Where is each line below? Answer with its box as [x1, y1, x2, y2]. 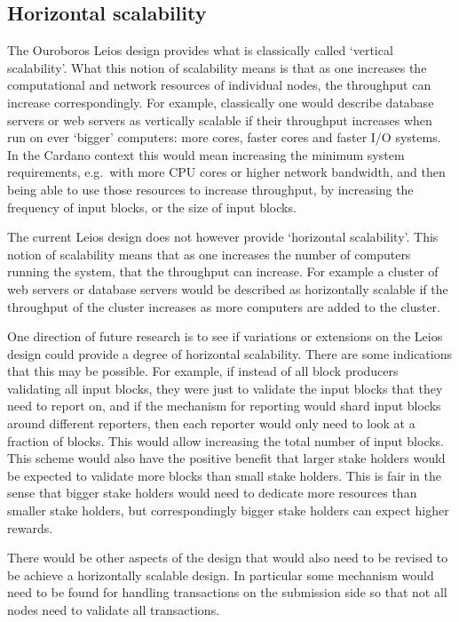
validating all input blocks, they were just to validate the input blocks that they [7, 379, 443, 397]
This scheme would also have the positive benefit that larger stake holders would [7, 449, 446, 467]
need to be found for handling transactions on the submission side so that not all [7, 583, 447, 602]
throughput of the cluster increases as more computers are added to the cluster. [7, 297, 440, 315]
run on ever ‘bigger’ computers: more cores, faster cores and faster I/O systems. [7, 128, 441, 147]
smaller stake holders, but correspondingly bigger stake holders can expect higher [7, 501, 449, 520]
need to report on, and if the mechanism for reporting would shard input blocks [7, 396, 441, 415]
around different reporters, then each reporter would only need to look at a [7, 414, 415, 433]
